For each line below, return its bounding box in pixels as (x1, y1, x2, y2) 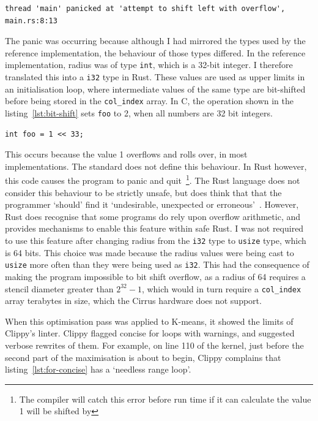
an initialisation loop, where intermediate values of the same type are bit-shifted (5, 82, 306, 95)
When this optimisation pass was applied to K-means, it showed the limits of (5, 314, 294, 327)
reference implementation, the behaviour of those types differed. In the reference (5, 46, 306, 59)
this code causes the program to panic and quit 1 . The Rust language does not (5, 172, 300, 187)
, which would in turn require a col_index (141, 282, 301, 295)
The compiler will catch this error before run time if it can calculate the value (19, 392, 311, 405)
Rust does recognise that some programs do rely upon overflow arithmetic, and (5, 210, 301, 222)
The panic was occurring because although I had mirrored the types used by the (5, 34, 306, 47)
